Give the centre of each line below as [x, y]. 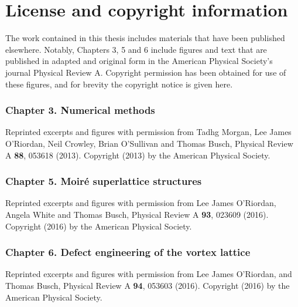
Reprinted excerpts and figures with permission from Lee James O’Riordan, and [149, 274]
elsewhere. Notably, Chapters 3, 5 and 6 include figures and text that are [136, 49]
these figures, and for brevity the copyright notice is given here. [119, 84]
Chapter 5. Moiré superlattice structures [104, 181]
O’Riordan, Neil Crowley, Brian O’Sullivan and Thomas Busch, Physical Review [149, 143]
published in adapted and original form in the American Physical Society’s [139, 61]
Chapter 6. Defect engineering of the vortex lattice [128, 252]
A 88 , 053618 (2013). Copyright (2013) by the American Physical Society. [138, 155]
